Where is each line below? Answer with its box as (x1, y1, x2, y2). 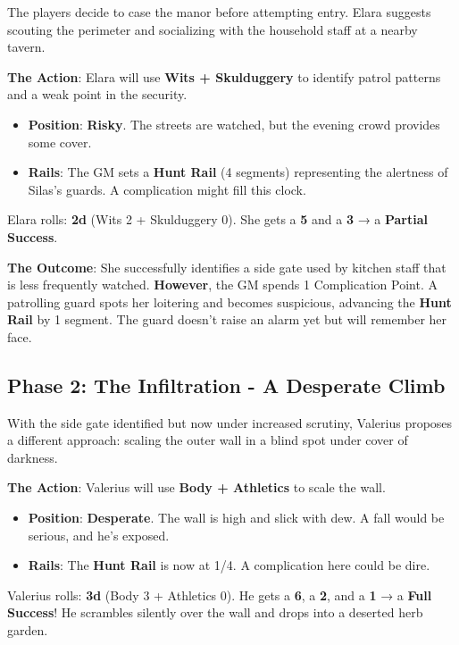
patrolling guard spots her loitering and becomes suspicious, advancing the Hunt (7, 292, 452, 311)
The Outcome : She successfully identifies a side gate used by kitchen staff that (7, 257, 446, 276)
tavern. (7, 38, 46, 56)
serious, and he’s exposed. (28, 525, 170, 544)
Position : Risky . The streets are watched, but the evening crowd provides (28, 114, 440, 133)
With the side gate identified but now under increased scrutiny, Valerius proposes (7, 413, 453, 431)
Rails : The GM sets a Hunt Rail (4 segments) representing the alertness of (28, 163, 448, 181)
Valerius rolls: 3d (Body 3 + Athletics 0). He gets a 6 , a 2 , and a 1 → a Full (7, 585, 432, 604)
